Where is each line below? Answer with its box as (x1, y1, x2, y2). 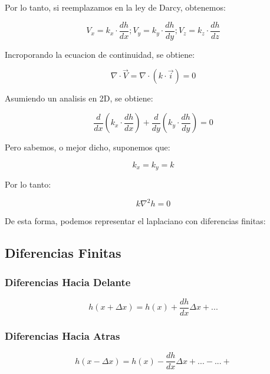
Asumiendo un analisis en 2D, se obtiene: (5, 92, 153, 104)
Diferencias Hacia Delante (5, 274, 131, 289)
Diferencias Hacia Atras (5, 328, 120, 343)
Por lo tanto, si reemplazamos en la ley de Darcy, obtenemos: (5, 1, 226, 13)
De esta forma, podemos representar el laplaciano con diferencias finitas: (5, 215, 266, 227)
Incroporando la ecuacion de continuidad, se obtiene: (5, 48, 195, 60)
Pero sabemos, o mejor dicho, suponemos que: (5, 141, 170, 153)
